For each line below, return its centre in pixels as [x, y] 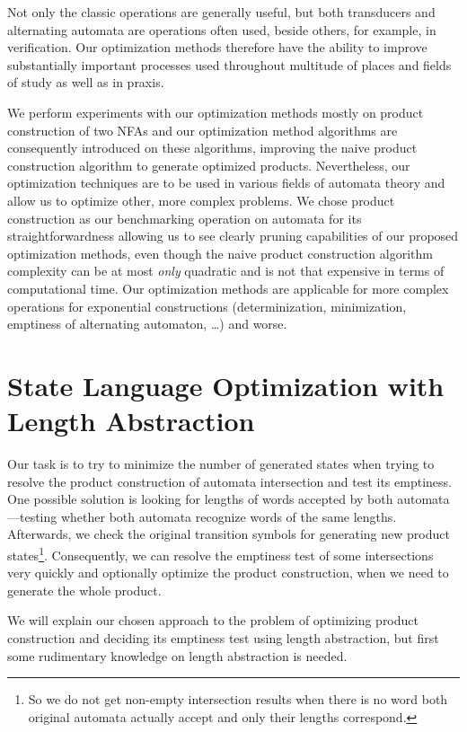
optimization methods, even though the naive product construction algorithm [220, 253]
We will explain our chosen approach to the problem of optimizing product [213, 620]
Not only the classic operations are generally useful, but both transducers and [221, 12]
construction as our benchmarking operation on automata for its [185, 218]
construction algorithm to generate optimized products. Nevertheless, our [209, 165]
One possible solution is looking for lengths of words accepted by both [200, 499]
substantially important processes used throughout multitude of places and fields [229, 64]
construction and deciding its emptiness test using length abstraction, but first [223, 638]
